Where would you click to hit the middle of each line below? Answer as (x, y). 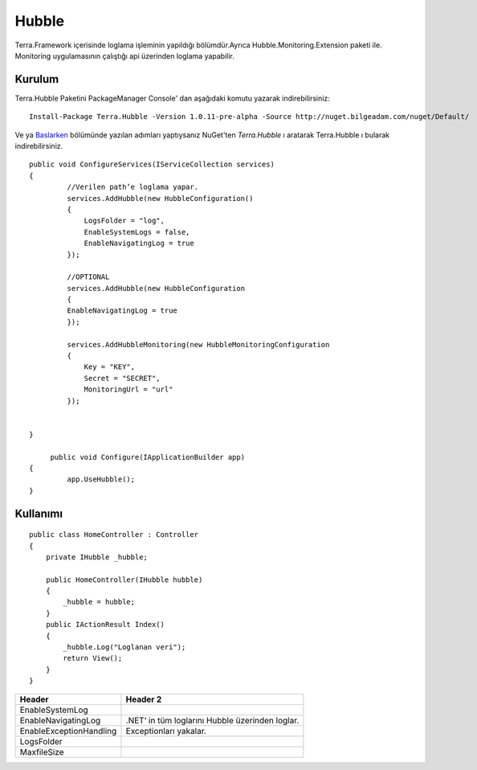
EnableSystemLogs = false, (137, 232)
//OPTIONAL (88, 277)
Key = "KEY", (110, 367)
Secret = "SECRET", (122, 378)
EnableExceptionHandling (68, 731)
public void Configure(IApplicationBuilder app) (147, 457)
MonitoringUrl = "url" (128, 389)
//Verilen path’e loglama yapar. (133, 187)
